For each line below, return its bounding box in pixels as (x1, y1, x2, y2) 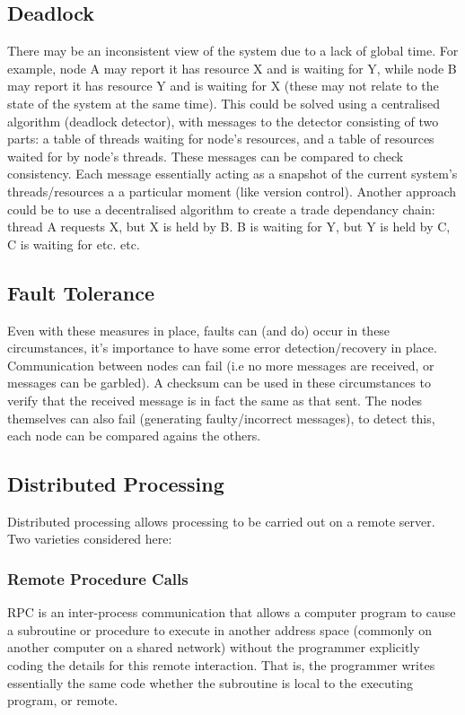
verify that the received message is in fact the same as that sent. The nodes (7, 390, 423, 409)
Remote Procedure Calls (7, 568, 189, 589)
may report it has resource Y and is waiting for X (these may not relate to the (7, 76, 439, 95)
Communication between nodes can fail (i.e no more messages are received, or (7, 355, 434, 374)
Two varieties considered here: (7, 529, 172, 548)
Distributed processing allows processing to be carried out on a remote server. (7, 511, 435, 530)
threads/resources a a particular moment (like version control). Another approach (7, 181, 456, 200)
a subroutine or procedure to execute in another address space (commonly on (7, 620, 433, 639)
